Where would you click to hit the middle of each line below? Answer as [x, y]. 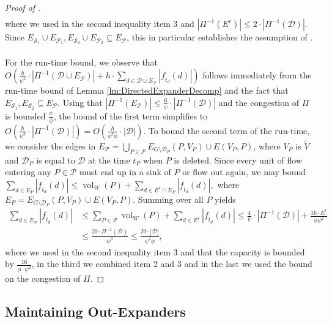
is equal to [56, 160]
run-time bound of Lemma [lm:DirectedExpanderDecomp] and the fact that [147, 90]
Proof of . [23, 7]
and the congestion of [259, 102]
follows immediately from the [257, 75]
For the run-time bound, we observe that [82, 62]
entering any [28, 172]
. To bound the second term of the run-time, [227, 130]
